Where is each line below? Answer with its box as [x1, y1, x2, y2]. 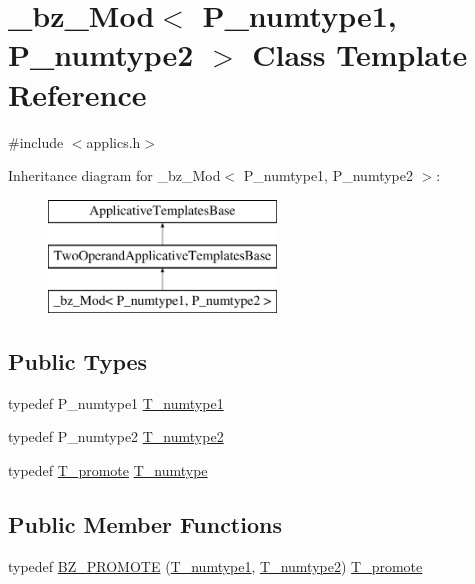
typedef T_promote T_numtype [8, 460, 208, 481]
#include [8, 131, 64, 152]
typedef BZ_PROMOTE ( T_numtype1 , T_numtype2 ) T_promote [8, 555, 423, 576]
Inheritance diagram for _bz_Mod [8, 165, 221, 186]
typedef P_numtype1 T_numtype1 [8, 392, 224, 413]
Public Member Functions [8, 509, 282, 540]
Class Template [252, 34, 468, 75]
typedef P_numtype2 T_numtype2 [8, 426, 224, 447]
